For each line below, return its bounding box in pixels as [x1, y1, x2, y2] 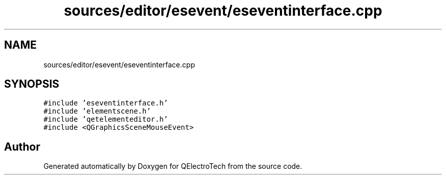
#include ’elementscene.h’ [43, 107, 151, 116]
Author [4, 140, 40, 153]
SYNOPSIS [4, 78, 60, 91]
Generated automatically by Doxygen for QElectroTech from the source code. [43, 162, 302, 171]
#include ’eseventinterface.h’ [43, 99, 168, 108]
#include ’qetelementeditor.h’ [43, 115, 168, 124]
